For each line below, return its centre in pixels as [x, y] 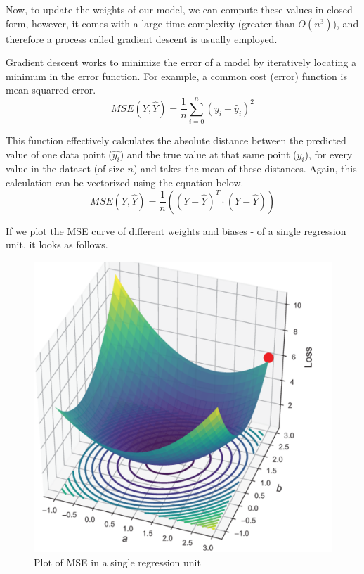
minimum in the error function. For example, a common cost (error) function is [176, 76]
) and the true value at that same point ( [208, 154]
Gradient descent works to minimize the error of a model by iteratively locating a [181, 62]
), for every [329, 154]
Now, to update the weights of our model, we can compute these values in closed [179, 9]
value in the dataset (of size [65, 168]
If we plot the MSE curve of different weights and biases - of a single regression [176, 230]
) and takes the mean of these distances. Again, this [245, 168]
